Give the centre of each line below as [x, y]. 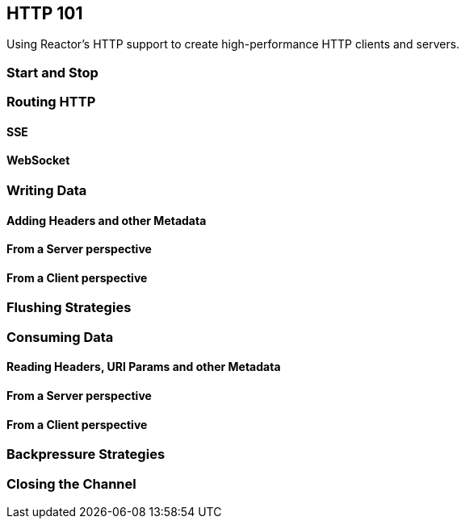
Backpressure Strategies [86, 454]
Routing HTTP [51, 102]
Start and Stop [52, 72]
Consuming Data [60, 337]
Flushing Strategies [69, 308]
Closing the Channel [71, 483]
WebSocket [38, 160]
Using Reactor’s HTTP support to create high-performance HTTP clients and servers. [233, 44]
